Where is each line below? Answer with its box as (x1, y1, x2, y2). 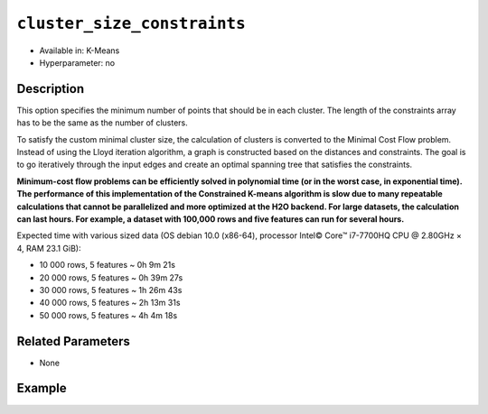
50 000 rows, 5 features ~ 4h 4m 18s (39, 309, 178, 320)
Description (16, 81, 85, 97)
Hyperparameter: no (39, 57, 116, 68)
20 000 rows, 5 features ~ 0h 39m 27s (39, 271, 183, 283)
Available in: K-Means (39, 45, 120, 56)
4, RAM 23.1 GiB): (16, 243, 81, 253)
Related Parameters (16, 334, 131, 349)
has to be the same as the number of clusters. (16, 117, 189, 128)
